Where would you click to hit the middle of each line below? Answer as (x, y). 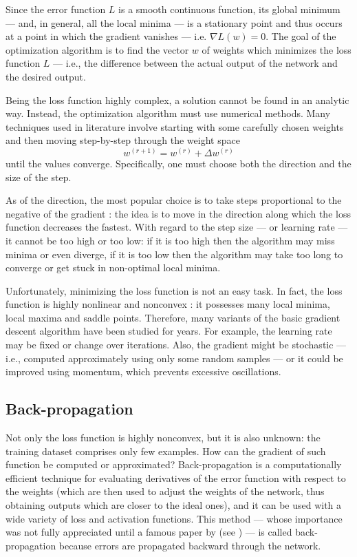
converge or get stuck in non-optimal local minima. (113, 267)
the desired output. (46, 76)
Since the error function (56, 9)
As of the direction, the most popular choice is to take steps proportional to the (174, 200)
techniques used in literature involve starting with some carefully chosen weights (175, 126)
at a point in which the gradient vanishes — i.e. (106, 36)
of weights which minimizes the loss (277, 49)
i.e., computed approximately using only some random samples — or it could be (174, 358)
